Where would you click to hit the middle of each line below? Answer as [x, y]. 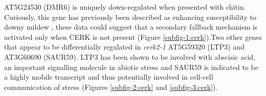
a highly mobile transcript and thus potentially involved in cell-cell [109, 77]
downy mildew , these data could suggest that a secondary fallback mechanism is [131, 27]
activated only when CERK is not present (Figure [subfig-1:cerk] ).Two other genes [133, 37]
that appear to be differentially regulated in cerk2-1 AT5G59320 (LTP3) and [124, 47]
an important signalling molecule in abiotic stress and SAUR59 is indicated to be [131, 67]
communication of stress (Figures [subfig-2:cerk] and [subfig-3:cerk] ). [111, 87]
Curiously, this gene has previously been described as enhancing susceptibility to [130, 17]
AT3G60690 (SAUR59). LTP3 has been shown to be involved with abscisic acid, [130, 56]
